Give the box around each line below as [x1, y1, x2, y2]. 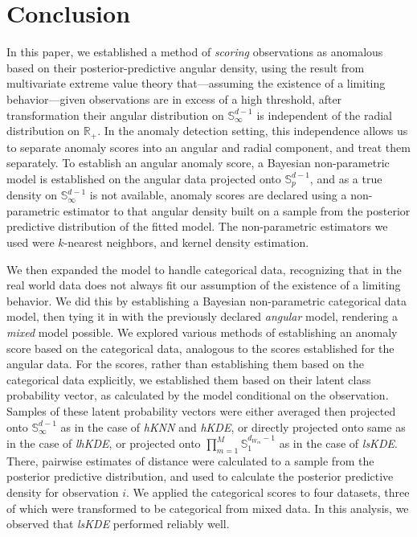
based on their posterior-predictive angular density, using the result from [6, 59, 365, 76]
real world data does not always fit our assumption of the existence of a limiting [6, 277, 401, 293]
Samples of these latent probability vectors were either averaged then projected [6, 402, 396, 419]
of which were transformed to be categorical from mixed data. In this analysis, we [6, 499, 409, 516]
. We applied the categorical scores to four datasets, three [125, 484, 410, 501]
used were [6, 233, 55, 250]
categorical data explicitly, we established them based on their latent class [6, 371, 371, 387]
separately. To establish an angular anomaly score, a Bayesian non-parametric [6, 154, 390, 171]
